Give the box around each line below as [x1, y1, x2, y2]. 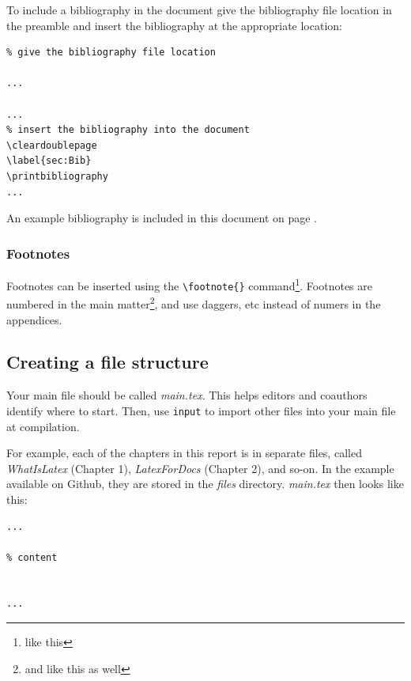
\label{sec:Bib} [6, 155, 92, 167]
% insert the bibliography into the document [6, 124, 250, 136]
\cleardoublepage [6, 139, 97, 151]
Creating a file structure [6, 350, 209, 374]
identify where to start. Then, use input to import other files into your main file [6, 402, 396, 418]
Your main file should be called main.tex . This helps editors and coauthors [6, 387, 368, 403]
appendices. [6, 311, 62, 327]
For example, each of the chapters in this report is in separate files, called [6, 445, 362, 461]
